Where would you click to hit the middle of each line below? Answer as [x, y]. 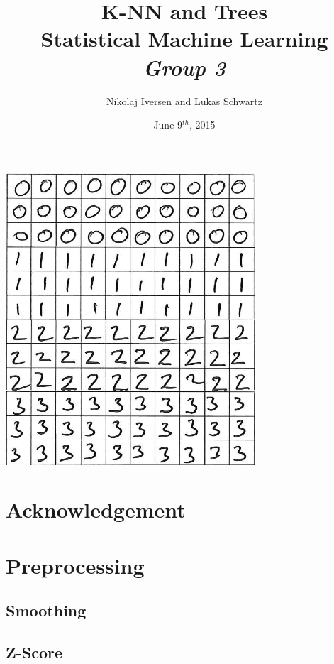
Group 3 [184, 67]
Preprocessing [75, 565]
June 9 [168, 125]
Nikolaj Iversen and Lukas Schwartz [184, 100]
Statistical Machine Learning [184, 39]
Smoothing [46, 610]
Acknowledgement [96, 510]
